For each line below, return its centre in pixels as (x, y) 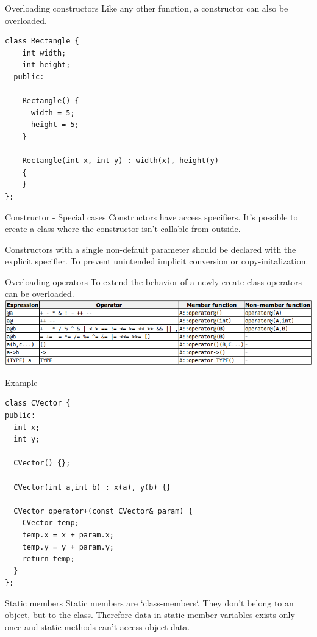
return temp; (48, 559)
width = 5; (53, 113)
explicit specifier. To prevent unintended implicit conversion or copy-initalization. (157, 261)
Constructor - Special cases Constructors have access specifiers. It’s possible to (151, 217)
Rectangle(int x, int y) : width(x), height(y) (120, 161)
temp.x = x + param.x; (68, 535)
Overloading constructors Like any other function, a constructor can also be (147, 8)
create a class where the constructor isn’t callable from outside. (123, 229)
